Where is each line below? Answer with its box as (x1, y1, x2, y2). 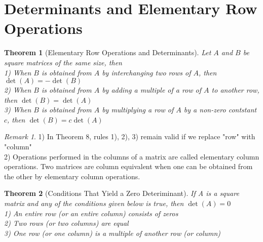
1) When (4, 67, 31, 77)
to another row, (211, 85, 259, 95)
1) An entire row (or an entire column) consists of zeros (4, 208, 178, 218)
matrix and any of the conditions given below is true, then (4, 198, 184, 209)
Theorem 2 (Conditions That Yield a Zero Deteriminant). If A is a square (4, 188, 239, 198)
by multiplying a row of (102, 104, 174, 115)
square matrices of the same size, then (4, 57, 122, 67)
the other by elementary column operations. (4, 171, 140, 181)
